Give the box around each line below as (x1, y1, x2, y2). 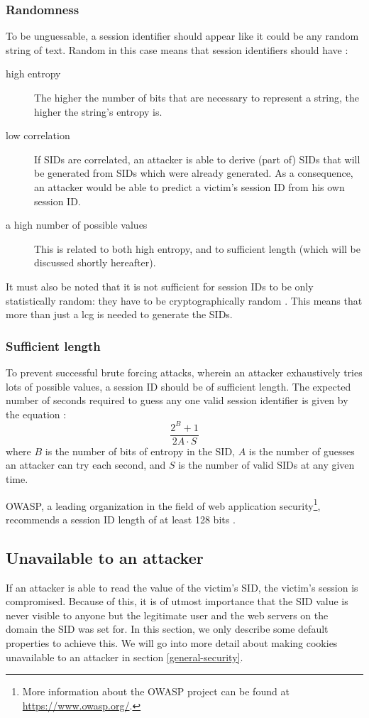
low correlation (6, 128, 70, 143)
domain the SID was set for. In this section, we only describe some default (6, 621, 329, 636)
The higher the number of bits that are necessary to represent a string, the (34, 90, 359, 104)
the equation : (6, 406, 67, 421)
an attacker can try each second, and (6, 457, 166, 472)
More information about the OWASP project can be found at (22, 684, 290, 699)
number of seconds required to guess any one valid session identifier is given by (6, 393, 348, 408)
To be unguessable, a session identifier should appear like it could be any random (6, 28, 359, 43)
